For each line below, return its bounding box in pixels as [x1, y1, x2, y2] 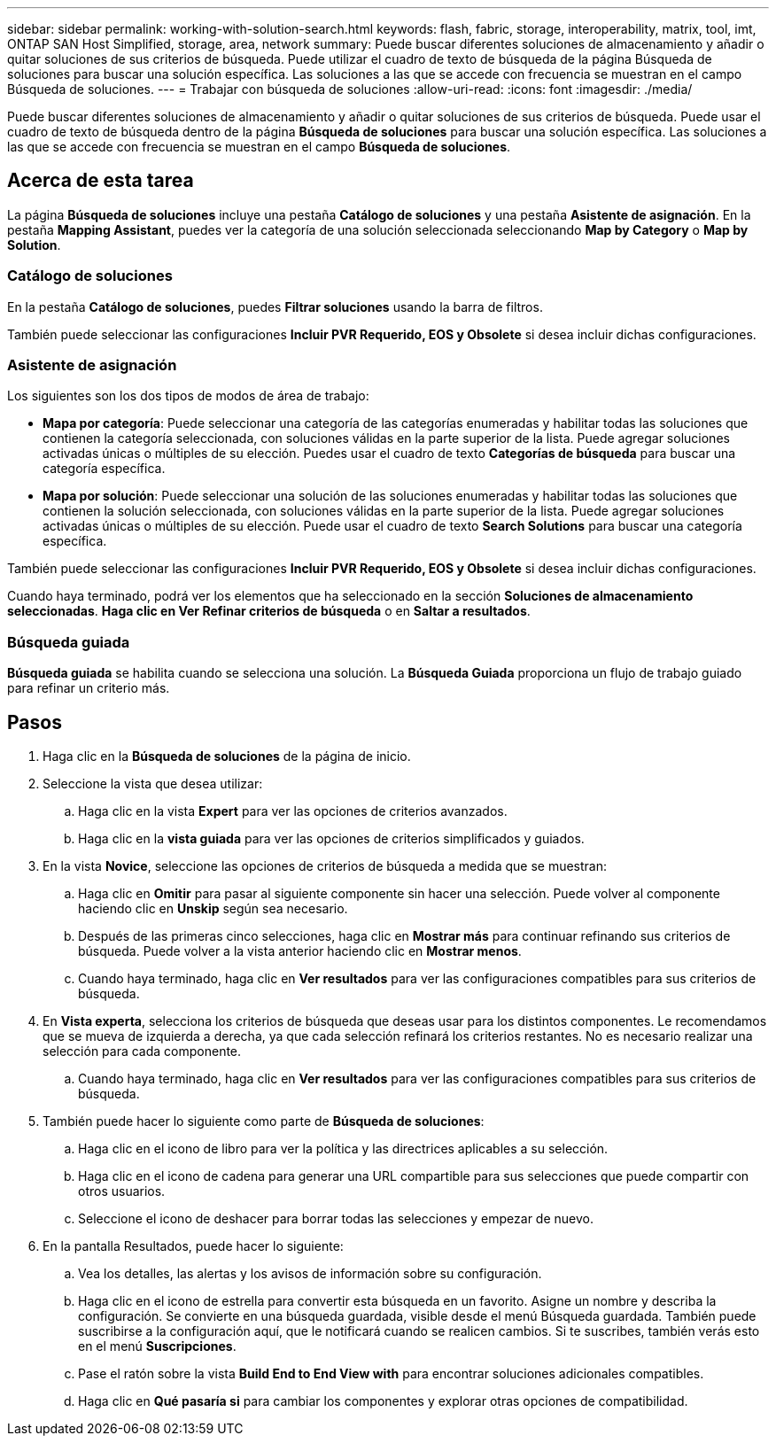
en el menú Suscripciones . [78, 1338, 237, 1354]
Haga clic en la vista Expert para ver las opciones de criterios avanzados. [78, 803, 508, 818]
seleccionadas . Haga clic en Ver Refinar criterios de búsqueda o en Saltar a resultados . [7, 603, 531, 619]
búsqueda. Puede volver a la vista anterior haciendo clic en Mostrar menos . [78, 943, 522, 958]
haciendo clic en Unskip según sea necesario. [78, 900, 348, 916]
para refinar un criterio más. [7, 680, 170, 696]
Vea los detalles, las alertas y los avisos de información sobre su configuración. [78, 1265, 542, 1281]
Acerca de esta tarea [7, 169, 194, 192]
